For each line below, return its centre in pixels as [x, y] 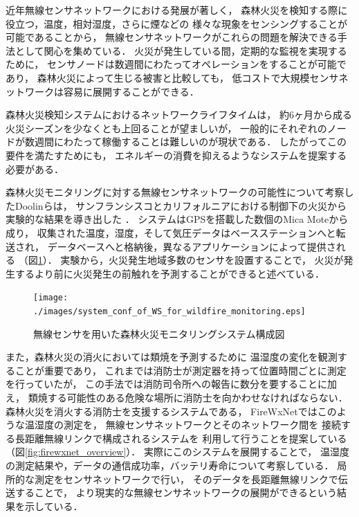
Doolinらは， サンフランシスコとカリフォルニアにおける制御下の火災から [181, 205]
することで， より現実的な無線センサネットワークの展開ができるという [176, 492]
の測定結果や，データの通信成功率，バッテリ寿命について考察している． [170, 465]
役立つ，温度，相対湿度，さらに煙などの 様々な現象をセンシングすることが [176, 23]
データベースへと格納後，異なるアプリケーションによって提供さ [192, 246]
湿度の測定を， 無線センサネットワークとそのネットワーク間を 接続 [187, 425]
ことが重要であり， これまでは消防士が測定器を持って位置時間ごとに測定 [181, 370]
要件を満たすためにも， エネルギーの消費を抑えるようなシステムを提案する [176, 155]
